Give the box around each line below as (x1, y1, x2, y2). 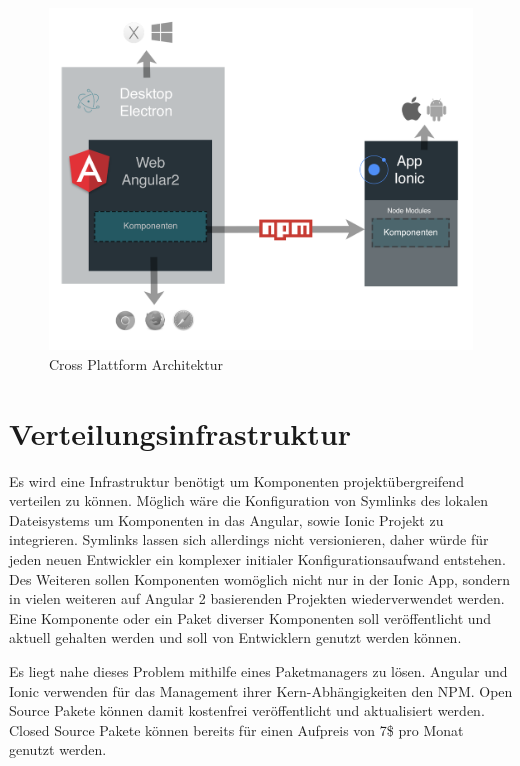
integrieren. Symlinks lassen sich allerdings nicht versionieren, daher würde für (9, 529, 489, 550)
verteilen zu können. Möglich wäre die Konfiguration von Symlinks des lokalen (9, 490, 489, 511)
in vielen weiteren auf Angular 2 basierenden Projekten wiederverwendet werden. (9, 588, 505, 609)
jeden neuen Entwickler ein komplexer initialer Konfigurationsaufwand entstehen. (9, 549, 506, 570)
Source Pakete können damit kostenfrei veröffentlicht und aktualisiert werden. (9, 700, 485, 721)
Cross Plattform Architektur (49, 353, 223, 374)
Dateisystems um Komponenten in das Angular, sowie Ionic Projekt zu (9, 509, 444, 530)
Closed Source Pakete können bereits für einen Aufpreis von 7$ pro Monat (9, 719, 464, 740)
